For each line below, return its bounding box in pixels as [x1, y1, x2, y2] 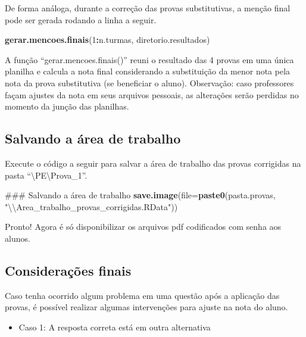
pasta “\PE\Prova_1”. [5, 168, 88, 181]
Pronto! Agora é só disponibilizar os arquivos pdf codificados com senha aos [5, 220, 282, 233]
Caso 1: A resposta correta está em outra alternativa [18, 320, 211, 333]
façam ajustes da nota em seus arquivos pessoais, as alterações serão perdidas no [5, 88, 299, 101]
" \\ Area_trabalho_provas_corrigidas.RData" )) [5, 200, 178, 213]
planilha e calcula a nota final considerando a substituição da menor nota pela [5, 65, 291, 77]
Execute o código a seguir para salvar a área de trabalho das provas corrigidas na [5, 157, 301, 169]
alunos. [5, 232, 30, 244]
